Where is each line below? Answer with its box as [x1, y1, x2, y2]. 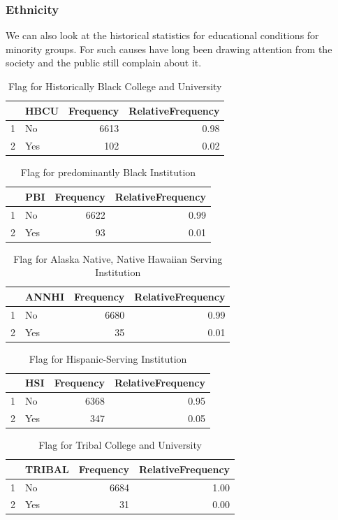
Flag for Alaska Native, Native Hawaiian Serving [13, 251, 223, 266]
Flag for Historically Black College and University [8, 79, 222, 93]
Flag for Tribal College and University [38, 438, 202, 452]
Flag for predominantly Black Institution [20, 165, 196, 180]
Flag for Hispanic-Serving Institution [29, 351, 187, 366]
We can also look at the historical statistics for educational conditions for [6, 28, 319, 43]
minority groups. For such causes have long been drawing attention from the [6, 41, 332, 56]
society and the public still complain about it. [6, 55, 202, 70]
